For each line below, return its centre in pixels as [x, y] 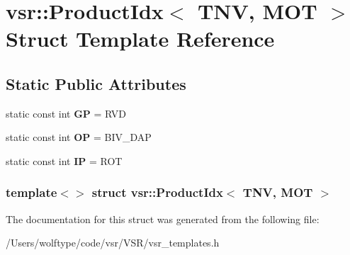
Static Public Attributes [96, 83]
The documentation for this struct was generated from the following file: [163, 219]
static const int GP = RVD [66, 113]
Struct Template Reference [140, 39]
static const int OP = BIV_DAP [79, 137]
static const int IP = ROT [64, 160]
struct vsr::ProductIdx [157, 192]
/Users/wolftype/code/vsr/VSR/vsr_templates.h [113, 243]
